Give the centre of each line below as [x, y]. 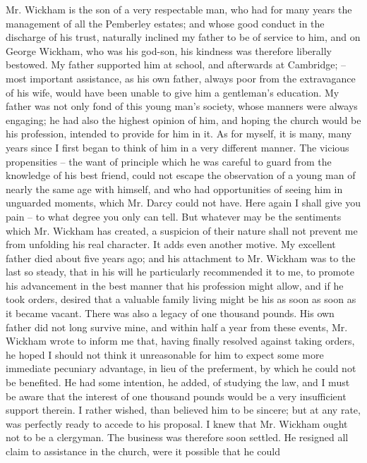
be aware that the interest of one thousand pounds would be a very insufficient [176, 396]
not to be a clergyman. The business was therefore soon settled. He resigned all [177, 437]
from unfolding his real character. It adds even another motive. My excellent [171, 244]
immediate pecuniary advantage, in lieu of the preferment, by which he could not [181, 368]
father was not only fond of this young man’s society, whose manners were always [182, 106]
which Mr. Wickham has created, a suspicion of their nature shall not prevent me [182, 230]
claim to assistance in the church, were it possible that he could [143, 451]
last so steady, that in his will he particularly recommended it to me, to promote [180, 272]
